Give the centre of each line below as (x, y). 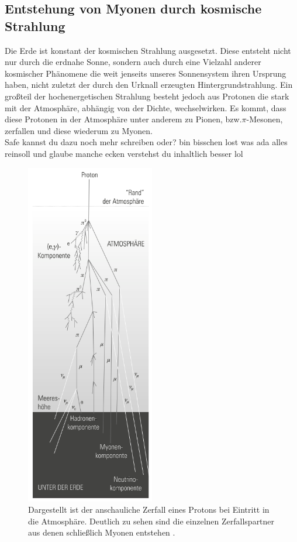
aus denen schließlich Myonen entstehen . (102, 532)
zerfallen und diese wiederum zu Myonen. (79, 130)
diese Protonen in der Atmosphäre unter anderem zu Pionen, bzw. (123, 119)
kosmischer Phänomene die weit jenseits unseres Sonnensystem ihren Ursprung (146, 73)
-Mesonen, (265, 119)
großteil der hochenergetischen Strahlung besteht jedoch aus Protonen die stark (147, 96)
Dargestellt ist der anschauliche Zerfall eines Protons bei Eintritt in (149, 510)
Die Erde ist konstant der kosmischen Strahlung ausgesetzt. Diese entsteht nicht (148, 50)
